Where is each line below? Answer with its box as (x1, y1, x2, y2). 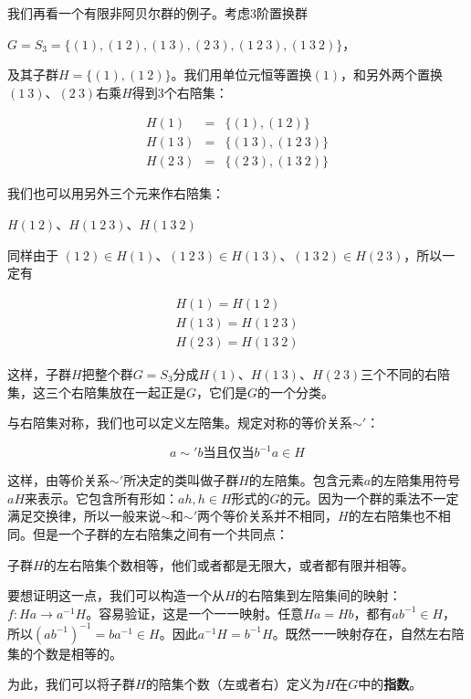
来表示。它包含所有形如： (25, 488, 179, 507)
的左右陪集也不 (348, 506, 438, 525)
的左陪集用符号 (371, 471, 461, 490)
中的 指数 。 (358, 674, 423, 694)
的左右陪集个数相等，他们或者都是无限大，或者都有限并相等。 (43, 555, 414, 574)
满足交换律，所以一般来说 (7, 506, 161, 525)
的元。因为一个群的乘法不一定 (279, 488, 459, 507)
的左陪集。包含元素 (248, 471, 364, 490)
